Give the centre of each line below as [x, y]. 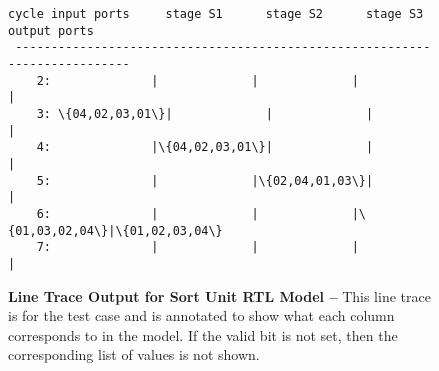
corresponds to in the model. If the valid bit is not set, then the [203, 334]
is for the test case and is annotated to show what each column [201, 315]
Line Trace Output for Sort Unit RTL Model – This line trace [219, 295]
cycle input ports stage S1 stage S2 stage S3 [216, 14]
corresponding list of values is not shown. [134, 354]
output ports [51, 30]
